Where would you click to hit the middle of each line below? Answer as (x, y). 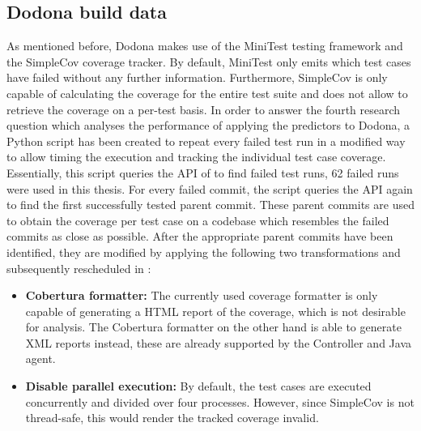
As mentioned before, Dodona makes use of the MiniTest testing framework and (205, 46)
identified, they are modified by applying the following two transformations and (204, 252)
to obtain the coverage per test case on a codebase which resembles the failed (198, 220)
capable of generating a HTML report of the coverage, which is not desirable (215, 311)
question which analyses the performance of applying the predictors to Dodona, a (208, 125)
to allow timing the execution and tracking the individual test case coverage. (196, 157)
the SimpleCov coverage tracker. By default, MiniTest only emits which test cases (209, 61)
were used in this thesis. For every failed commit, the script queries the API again (210, 188)
